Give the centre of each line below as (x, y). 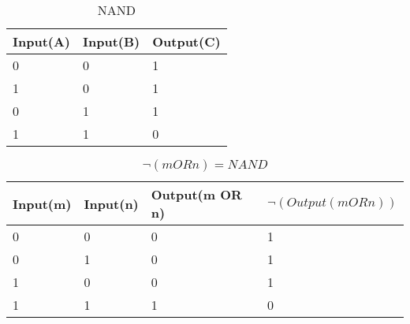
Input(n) (111, 203)
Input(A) (42, 41)
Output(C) (186, 41)
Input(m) (42, 203)
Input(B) (112, 41)
